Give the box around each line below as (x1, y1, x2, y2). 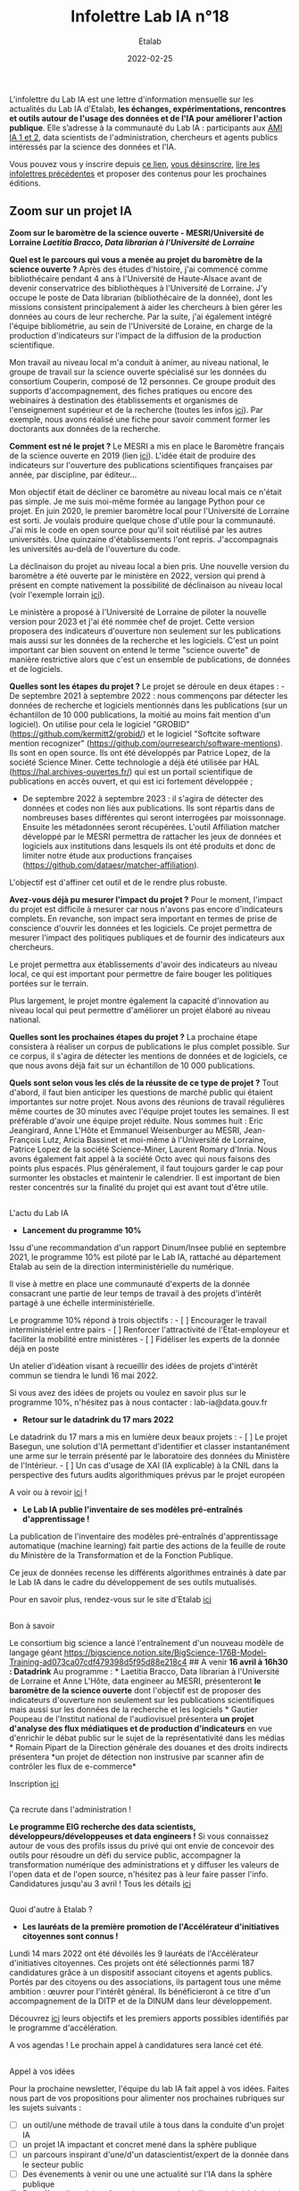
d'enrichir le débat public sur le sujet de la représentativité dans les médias (9, 1732, 286, 1743)
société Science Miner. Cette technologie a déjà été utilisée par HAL (9, 757, 260, 768)
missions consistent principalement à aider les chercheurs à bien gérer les (9, 301, 283, 312)
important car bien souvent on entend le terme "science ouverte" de (9, 644, 261, 655)
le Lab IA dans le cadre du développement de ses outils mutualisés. (9, 1577, 257, 1588)
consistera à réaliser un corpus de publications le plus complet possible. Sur (9, 1041, 290, 1052)
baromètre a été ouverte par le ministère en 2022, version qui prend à (9, 570, 266, 581)
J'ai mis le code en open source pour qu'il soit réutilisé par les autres (9, 525, 263, 535)
